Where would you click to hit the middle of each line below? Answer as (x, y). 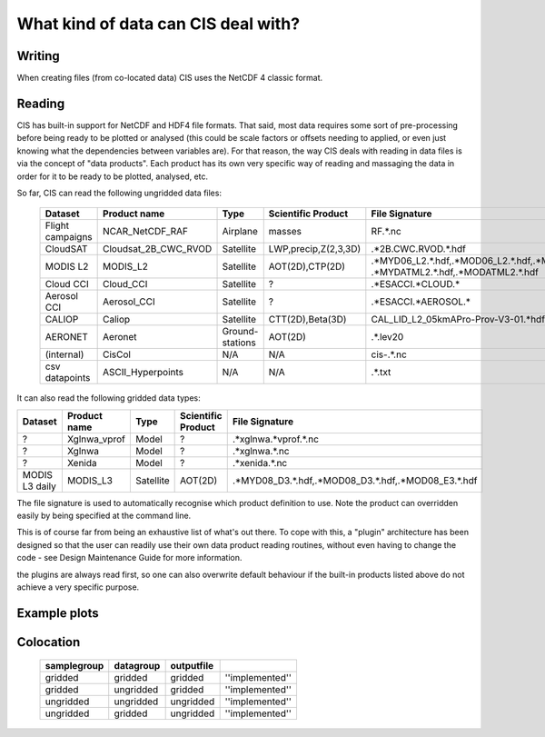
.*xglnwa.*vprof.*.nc (276, 439)
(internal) (64, 354)
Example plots (58, 613)
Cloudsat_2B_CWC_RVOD (158, 249)
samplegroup (74, 666)
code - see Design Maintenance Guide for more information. (129, 558)
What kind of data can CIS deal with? (158, 24)
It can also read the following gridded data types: (109, 398)
